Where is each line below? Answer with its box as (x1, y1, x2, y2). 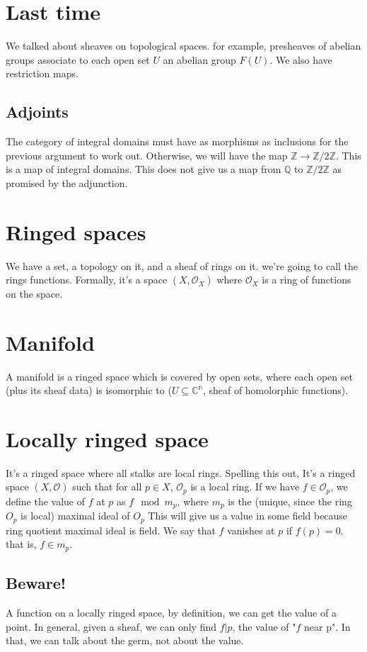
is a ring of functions (262, 272, 351, 287)
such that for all (72, 479, 142, 494)
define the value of (6, 493, 85, 508)
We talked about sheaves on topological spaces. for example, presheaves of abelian (6, 38, 361, 53)
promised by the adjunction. (6, 175, 128, 190)
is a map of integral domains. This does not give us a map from (6, 162, 281, 176)
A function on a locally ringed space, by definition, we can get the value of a (6, 605, 337, 620)
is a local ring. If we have (190, 479, 300, 494)
